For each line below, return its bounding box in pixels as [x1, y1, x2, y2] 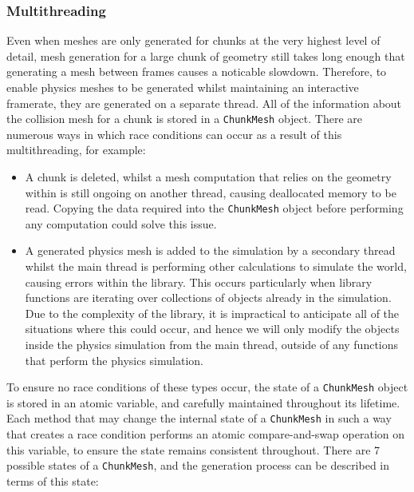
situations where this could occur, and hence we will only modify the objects [25, 320, 400, 337]
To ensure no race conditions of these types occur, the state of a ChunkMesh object [6, 379, 408, 395]
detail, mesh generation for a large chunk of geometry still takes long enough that [6, 47, 405, 64]
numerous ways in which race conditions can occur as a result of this [6, 125, 342, 142]
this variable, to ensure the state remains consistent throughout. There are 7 [6, 441, 380, 458]
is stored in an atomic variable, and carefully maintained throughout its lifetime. [6, 394, 400, 411]
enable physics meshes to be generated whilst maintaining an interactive [6, 79, 359, 95]
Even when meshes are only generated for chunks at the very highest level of [6, 32, 380, 49]
